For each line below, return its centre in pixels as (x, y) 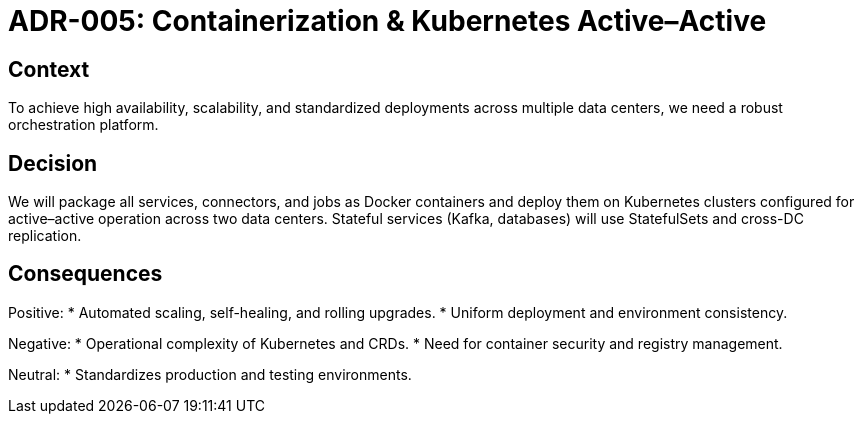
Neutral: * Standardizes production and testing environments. (210, 374)
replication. (45, 236)
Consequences (85, 274)
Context (49, 69)
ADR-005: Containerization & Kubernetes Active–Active (387, 21)
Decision (53, 163)
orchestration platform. (83, 125)
